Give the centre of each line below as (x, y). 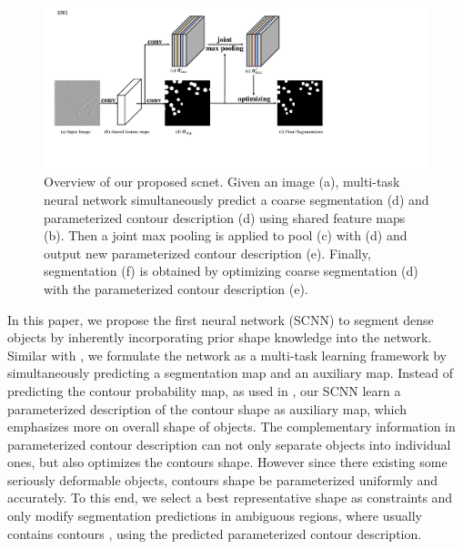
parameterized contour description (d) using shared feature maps (225, 217)
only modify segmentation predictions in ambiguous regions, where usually (215, 516)
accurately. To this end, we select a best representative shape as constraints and (230, 498)
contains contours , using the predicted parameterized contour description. (215, 533)
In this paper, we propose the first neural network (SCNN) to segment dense (221, 319)
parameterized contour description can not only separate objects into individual (229, 444)
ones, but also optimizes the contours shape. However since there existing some (227, 462)
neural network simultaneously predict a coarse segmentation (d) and (237, 199)
